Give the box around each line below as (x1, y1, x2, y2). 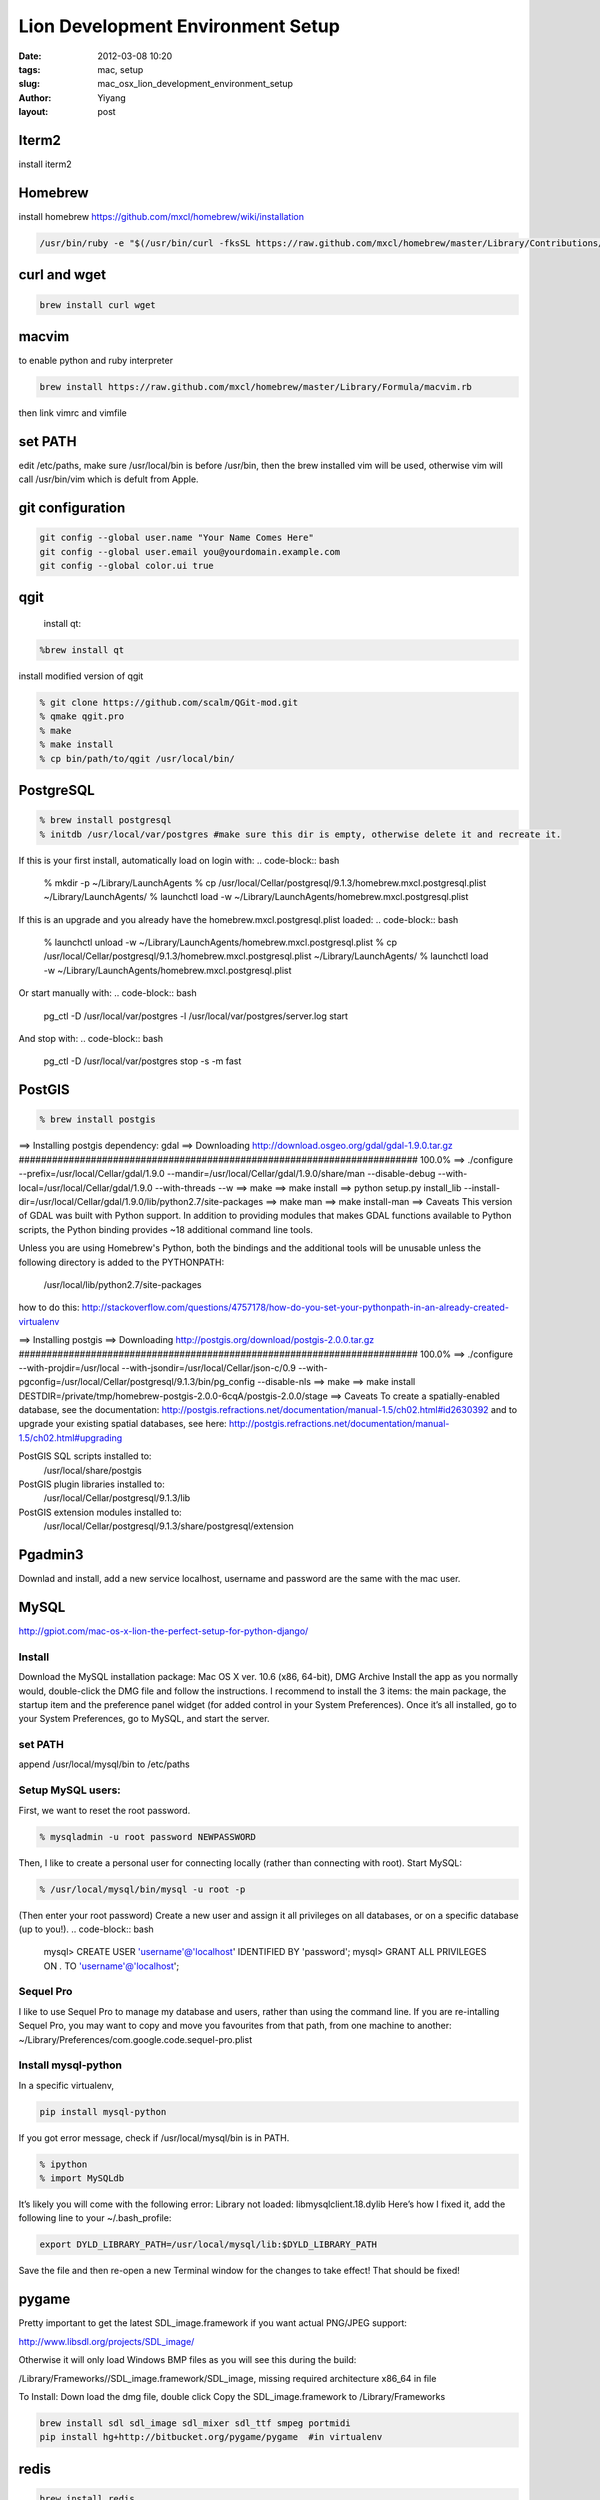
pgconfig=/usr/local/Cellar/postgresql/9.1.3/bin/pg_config (18, 1376, 255, 1388)
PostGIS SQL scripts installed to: (18, 1450, 152, 1462)
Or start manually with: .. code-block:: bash (18, 987, 197, 999)
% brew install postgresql (39, 815, 172, 826)
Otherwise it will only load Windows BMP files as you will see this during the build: (18, 2354, 357, 2366)
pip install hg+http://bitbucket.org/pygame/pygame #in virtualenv (39, 2431, 383, 2443)
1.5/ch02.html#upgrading (18, 1431, 123, 1444)
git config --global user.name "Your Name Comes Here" (39, 532, 314, 544)
